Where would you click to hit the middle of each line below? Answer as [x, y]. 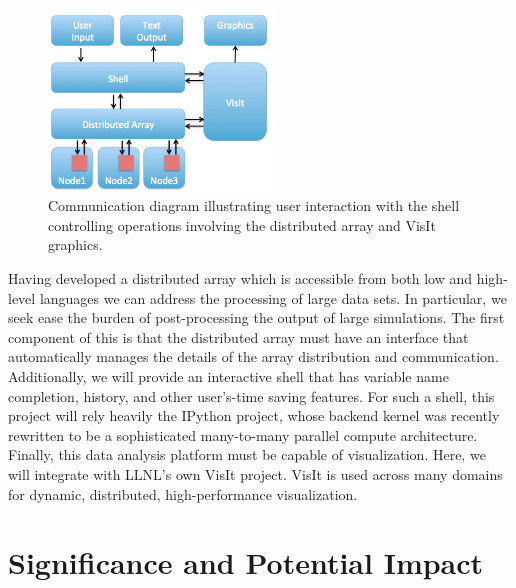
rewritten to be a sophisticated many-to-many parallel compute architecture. [243, 434]
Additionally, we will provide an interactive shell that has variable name [228, 375]
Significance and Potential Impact [246, 562]
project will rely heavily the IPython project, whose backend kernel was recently [254, 415]
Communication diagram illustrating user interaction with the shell [254, 205]
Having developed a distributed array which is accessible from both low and [240, 278]
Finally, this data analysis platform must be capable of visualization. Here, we [247, 454]
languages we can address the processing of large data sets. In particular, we [273, 297]
